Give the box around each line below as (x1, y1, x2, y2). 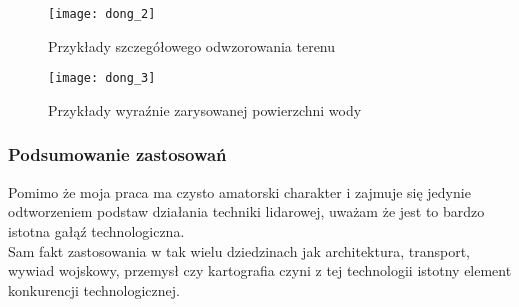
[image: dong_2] (48, 7, 156, 21)
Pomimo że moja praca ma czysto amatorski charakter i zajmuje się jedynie (8, 181, 471, 202)
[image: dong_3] (48, 71, 156, 86)
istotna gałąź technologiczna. (8, 220, 185, 241)
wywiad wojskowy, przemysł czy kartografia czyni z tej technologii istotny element (8, 260, 512, 281)
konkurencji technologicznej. (8, 279, 180, 300)
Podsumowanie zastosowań (8, 142, 227, 167)
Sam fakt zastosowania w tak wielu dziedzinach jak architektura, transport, (8, 240, 471, 261)
